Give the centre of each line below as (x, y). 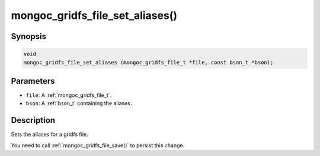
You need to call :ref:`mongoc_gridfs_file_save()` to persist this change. (98, 145)
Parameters (33, 81)
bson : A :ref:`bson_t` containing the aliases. (79, 103)
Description (33, 120)
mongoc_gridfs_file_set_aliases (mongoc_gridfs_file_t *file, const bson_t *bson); (148, 62)
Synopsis (29, 36)
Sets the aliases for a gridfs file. (49, 134)
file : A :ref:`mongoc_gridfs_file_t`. (69, 95)
